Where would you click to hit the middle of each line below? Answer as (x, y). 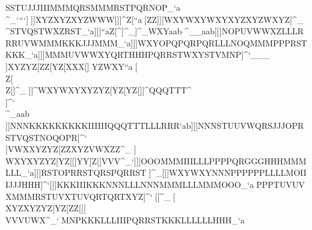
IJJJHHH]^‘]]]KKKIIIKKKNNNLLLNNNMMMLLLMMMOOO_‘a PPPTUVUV (155, 184)
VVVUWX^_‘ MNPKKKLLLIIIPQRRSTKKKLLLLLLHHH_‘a (125, 219)
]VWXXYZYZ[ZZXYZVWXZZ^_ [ (71, 149)
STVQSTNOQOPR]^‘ (47, 137)
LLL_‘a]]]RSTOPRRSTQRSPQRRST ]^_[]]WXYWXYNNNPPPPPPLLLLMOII (156, 172)
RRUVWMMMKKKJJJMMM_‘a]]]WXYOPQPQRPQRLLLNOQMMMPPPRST (156, 42)
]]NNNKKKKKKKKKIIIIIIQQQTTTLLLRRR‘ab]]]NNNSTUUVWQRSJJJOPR (155, 125)
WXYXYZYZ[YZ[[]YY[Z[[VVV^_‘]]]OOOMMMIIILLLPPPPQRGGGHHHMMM (156, 160)
